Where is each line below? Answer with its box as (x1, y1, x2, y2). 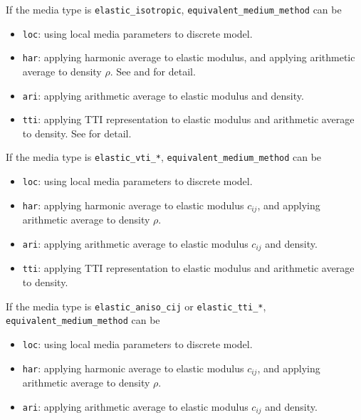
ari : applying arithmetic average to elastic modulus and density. (22, 88, 304, 103)
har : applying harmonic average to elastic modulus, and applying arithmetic (22, 50, 355, 65)
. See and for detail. (110, 63, 196, 78)
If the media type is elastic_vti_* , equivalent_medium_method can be (6, 149, 322, 164)
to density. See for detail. (22, 125, 132, 140)
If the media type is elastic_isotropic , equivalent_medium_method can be (6, 2, 342, 16)
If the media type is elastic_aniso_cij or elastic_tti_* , (6, 298, 266, 313)
